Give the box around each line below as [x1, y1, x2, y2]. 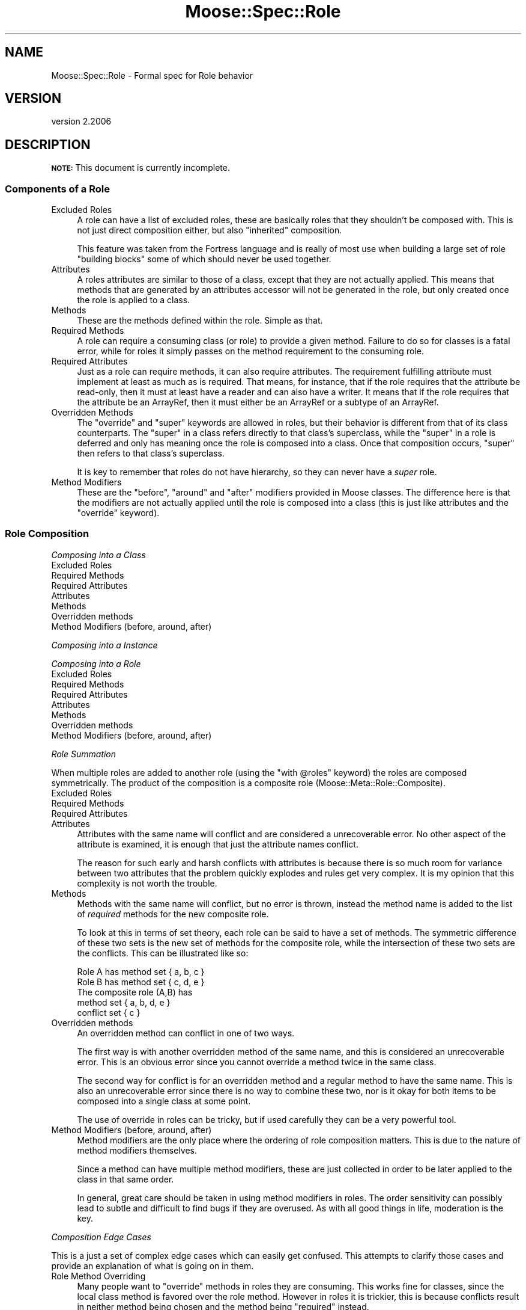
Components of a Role [5, 182, 110, 195]
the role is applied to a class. [77, 295, 190, 306]
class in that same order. [77, 1173, 174, 1184]
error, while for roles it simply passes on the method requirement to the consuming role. [77, 346, 424, 357]
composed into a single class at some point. [77, 1095, 251, 1106]
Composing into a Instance [51, 639, 158, 650]
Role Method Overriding [51, 1270, 146, 1281]
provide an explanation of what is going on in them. [51, 1260, 254, 1271]
